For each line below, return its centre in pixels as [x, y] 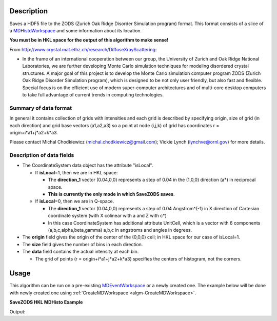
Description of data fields [42, 155]
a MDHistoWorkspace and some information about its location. [76, 30]
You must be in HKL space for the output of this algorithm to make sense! [89, 40]
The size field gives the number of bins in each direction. [83, 244]
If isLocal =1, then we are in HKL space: [76, 172]
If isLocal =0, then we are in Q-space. [75, 201]
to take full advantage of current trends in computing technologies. [93, 95]
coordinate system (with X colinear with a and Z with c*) [107, 216]
